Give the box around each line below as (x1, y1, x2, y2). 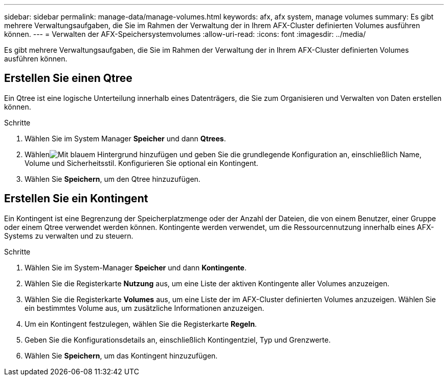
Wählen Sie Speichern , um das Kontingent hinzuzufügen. (25, 351, 218, 360)
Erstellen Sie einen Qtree (4, 72, 132, 85)
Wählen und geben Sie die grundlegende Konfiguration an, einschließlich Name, (25, 150, 422, 159)
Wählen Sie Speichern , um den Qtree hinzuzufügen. (25, 174, 200, 183)
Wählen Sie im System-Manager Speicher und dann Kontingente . (25, 263, 247, 272)
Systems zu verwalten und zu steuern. (4, 231, 133, 240)
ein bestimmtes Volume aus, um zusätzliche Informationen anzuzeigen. (25, 303, 264, 312)
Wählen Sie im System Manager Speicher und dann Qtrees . (25, 134, 226, 143)
